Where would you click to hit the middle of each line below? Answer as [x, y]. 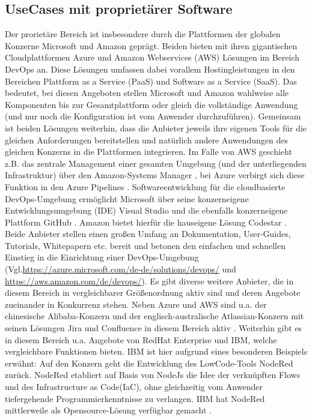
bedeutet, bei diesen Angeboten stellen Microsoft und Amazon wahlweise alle [147, 93]
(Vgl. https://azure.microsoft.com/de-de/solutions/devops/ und [121, 269]
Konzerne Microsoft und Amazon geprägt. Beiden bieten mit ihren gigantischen [151, 45]
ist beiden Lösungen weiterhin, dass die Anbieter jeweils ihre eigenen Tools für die [156, 127]
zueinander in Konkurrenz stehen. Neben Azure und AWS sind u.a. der [136, 304]
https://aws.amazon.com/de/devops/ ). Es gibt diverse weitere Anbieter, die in [149, 280]
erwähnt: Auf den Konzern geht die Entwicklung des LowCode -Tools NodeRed [149, 363]
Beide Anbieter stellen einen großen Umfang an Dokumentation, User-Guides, [148, 234]
